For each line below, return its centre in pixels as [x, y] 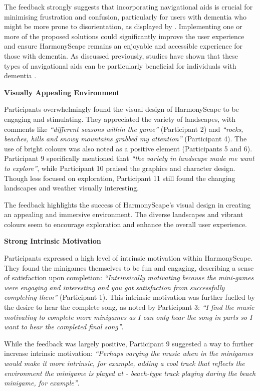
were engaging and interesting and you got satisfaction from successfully [114, 287]
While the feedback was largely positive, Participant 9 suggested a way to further [129, 343]
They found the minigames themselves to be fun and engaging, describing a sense [129, 267]
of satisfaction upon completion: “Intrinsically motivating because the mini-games [129, 277]
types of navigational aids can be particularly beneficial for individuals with [120, 65]
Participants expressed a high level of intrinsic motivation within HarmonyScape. [128, 258]
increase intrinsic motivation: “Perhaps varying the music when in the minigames [129, 353]
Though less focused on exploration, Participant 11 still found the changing [120, 178]
